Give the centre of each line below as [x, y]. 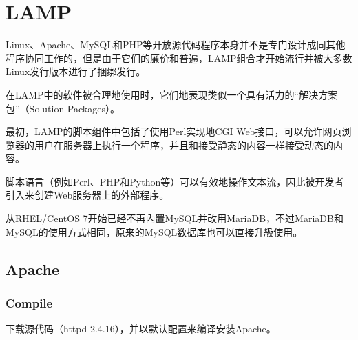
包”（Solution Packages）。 [63, 108]
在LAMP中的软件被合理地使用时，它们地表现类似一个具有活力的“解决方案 [172, 94]
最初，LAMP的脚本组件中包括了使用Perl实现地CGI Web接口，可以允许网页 [174, 131]
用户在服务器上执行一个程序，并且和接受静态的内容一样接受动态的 [183, 144]
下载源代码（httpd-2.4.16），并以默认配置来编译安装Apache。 [141, 329]
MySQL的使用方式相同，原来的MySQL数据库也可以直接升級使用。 [154, 231]
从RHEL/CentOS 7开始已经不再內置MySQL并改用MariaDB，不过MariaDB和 [175, 218]
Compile [29, 302]
